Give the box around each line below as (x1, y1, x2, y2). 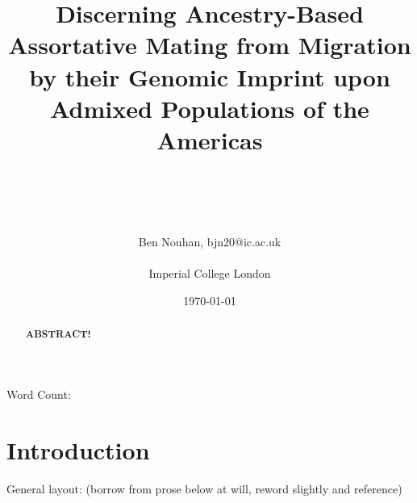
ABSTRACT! (25, 327, 91, 342)
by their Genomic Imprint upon (29, 60, 390, 93)
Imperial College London (148, 265, 271, 282)
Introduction (6, 433, 150, 466)
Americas (156, 123, 263, 156)
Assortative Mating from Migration (8, 28, 411, 61)
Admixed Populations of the (50, 91, 369, 124)
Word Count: (6, 386, 71, 403)
